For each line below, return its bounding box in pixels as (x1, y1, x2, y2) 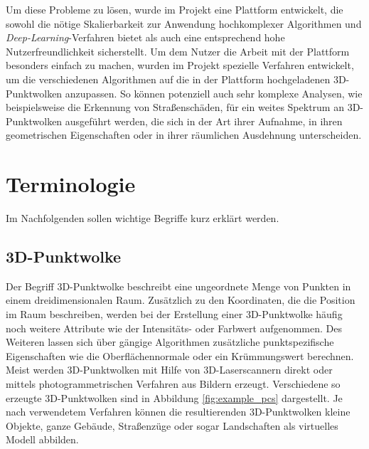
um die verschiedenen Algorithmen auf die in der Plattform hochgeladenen (6, 71, 331, 86)
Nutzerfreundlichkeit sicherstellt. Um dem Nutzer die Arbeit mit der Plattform (6, 43, 350, 58)
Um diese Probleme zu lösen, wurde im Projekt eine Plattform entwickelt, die (6, 2, 343, 16)
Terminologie (6, 169, 136, 199)
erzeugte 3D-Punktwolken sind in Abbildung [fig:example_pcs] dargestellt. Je (6, 390, 343, 405)
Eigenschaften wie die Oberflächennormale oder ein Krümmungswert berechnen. (6, 348, 354, 363)
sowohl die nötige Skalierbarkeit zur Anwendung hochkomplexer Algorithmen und (6, 16, 362, 31)
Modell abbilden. (6, 432, 79, 447)
